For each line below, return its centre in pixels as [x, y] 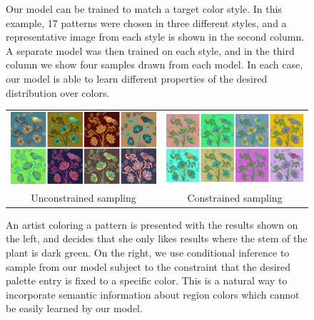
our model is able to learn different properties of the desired [137, 78]
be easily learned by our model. [74, 308]
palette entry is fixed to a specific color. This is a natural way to [147, 280]
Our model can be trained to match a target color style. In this [144, 9]
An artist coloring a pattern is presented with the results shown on [152, 224]
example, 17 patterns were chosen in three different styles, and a [146, 22]
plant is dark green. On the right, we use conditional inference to [148, 252]
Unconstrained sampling [83, 197]
